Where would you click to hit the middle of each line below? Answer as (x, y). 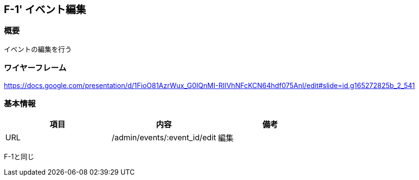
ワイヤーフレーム (35, 68)
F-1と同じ (19, 157)
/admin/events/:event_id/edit (164, 138)
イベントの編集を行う (38, 49)
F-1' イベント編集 (45, 9)
